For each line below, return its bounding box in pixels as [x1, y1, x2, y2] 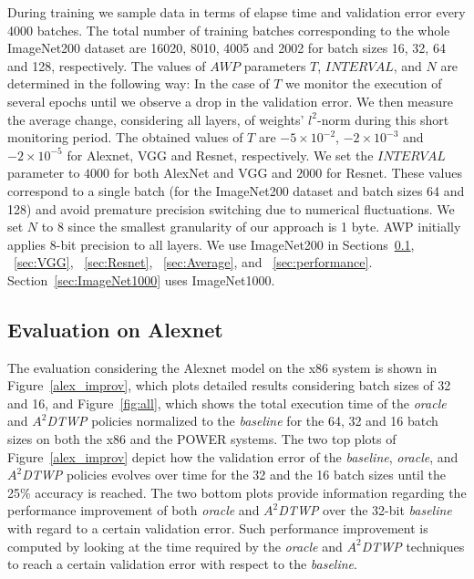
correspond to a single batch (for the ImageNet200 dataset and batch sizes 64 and [7, 181, 465, 200]
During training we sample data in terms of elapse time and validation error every [7, 3, 466, 21]
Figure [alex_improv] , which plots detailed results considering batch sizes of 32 [7, 376, 451, 395]
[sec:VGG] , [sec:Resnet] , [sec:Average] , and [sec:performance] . [14, 253, 373, 272]
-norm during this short [316, 109, 449, 129]
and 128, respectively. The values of [7, 56, 206, 75]
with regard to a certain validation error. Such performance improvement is [7, 519, 428, 538]
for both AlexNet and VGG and [113, 163, 293, 182]
